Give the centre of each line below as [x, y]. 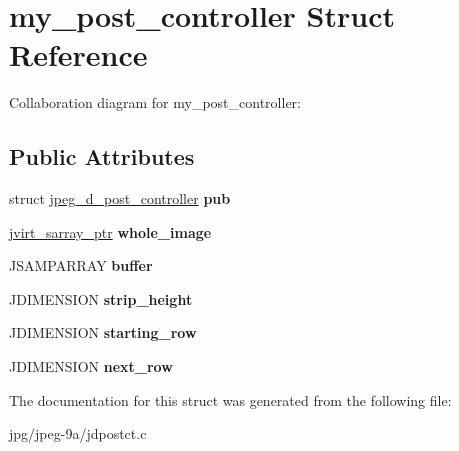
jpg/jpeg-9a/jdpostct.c [78, 433]
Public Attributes [102, 156]
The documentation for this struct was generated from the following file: [230, 399]
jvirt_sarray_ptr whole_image [110, 231]
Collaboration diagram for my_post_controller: [155, 102]
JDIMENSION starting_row [103, 332]
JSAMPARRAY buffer [81, 265]
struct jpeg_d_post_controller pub [120, 198]
